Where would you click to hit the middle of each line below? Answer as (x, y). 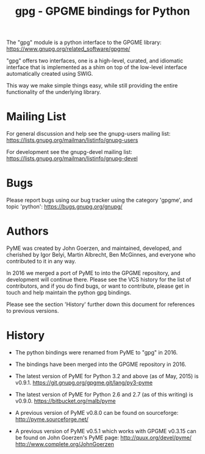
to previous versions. (33, 311)
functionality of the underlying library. (54, 92)
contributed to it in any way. (41, 261)
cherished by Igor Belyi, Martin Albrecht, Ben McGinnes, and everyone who (101, 254)
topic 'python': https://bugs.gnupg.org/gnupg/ (65, 207)
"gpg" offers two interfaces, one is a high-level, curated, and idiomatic (95, 61)
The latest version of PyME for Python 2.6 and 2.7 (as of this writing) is (104, 394)
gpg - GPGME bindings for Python (103, 11)
